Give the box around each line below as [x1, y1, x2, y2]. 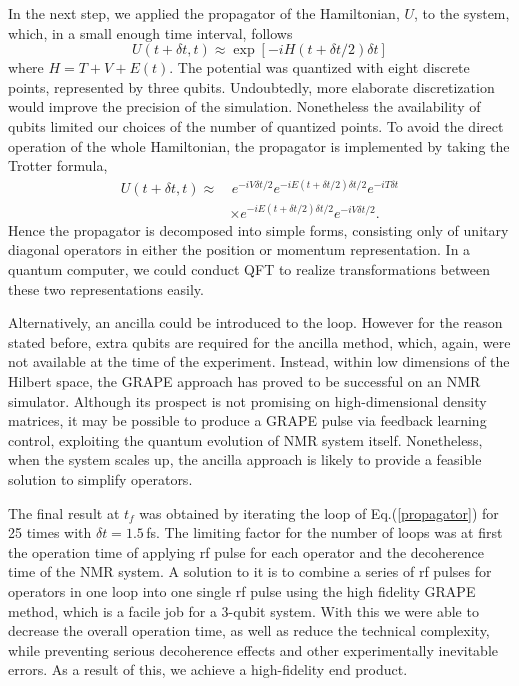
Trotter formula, [8, 155, 108, 176]
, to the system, [414, 3, 510, 23]
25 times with [8, 522, 92, 543]
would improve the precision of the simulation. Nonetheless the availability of [8, 96, 481, 117]
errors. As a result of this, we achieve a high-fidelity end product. [8, 659, 408, 680]
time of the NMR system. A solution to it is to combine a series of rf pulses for [8, 561, 492, 582]
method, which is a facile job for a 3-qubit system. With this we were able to [8, 600, 479, 621]
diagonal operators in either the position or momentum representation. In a [8, 239, 471, 260]
